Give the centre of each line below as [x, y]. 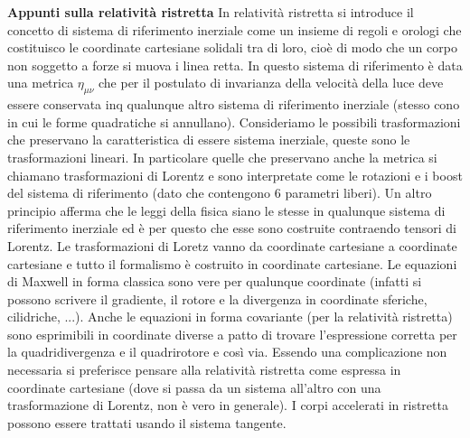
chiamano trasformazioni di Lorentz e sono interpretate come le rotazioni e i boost [235, 175]
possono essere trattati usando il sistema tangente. [147, 422]
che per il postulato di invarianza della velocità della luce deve [271, 83]
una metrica [41, 83]
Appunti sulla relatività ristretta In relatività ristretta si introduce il [211, 12]
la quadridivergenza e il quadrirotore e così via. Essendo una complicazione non [227, 352]
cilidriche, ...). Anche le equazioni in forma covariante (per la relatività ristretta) [230, 317]
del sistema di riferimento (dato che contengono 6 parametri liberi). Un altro [220, 193]
